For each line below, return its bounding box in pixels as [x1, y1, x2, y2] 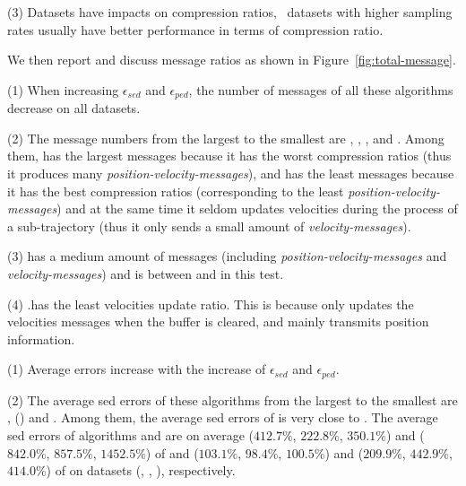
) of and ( [145, 443, 199, 462]
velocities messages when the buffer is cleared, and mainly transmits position [7, 312, 429, 331]
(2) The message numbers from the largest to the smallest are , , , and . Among [7, 128, 444, 147]
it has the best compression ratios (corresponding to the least [7, 181, 344, 200]
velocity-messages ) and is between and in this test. [7, 264, 284, 282]
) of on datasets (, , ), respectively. [46, 461, 236, 480]
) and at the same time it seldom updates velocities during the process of [56, 199, 458, 218]
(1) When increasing [7, 80, 119, 99]
